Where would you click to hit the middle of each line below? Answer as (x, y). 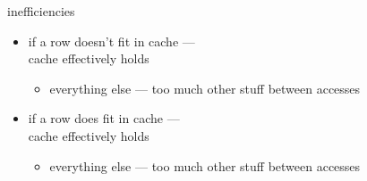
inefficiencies (41, 11)
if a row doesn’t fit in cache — (111, 41)
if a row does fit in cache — (104, 118)
